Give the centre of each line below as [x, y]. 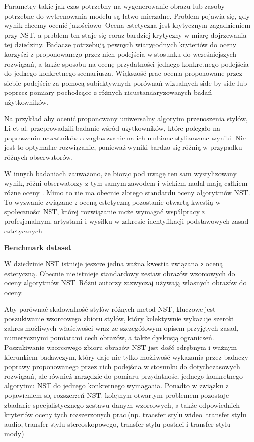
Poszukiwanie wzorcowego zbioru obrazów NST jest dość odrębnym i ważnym [121, 347]
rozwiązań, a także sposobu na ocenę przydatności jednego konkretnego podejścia [127, 63]
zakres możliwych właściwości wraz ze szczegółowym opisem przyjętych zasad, [122, 328]
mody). [15, 433]
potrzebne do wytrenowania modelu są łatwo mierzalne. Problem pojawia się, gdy [127, 15]
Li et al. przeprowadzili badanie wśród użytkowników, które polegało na [112, 128]
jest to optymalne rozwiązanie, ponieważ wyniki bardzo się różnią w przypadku [123, 147]
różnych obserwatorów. [39, 156]
